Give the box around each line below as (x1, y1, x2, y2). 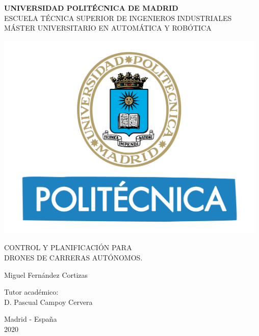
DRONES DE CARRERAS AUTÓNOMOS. (4, 252, 143, 262)
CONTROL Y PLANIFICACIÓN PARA (4, 242, 132, 253)
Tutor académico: (4, 286, 59, 297)
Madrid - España (4, 314, 57, 324)
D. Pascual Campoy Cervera (4, 296, 93, 307)
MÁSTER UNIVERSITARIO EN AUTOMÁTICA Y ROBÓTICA (4, 22, 212, 33)
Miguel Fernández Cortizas (4, 269, 88, 280)
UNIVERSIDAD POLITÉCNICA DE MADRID (4, 3, 178, 13)
